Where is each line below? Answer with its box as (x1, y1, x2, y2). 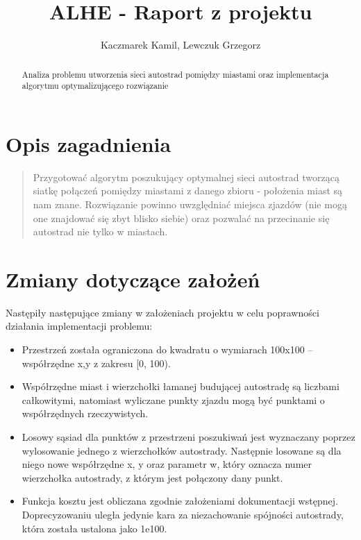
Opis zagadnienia (6, 129, 171, 158)
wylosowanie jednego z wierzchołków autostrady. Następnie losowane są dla (22, 443, 342, 457)
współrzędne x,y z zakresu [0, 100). (22, 355, 171, 370)
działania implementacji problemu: (6, 319, 153, 333)
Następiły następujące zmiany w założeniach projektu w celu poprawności (6, 305, 319, 319)
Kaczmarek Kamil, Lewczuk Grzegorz (100, 37, 261, 52)
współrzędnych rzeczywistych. (22, 406, 149, 421)
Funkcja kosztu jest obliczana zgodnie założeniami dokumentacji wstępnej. (22, 493, 338, 508)
